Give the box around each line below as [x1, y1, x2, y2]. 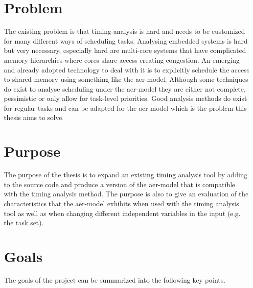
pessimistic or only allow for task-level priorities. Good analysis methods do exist [4, 93, 247, 103]
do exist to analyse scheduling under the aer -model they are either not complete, [4, 83, 246, 94]
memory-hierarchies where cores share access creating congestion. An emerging [4, 54, 240, 65]
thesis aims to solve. [4, 112, 64, 122]
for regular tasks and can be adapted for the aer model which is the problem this [4, 102, 247, 113]
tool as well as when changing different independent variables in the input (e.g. [4, 208, 241, 218]
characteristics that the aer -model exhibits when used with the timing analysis [4, 198, 239, 208]
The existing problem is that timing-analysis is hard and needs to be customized [4, 26, 245, 36]
